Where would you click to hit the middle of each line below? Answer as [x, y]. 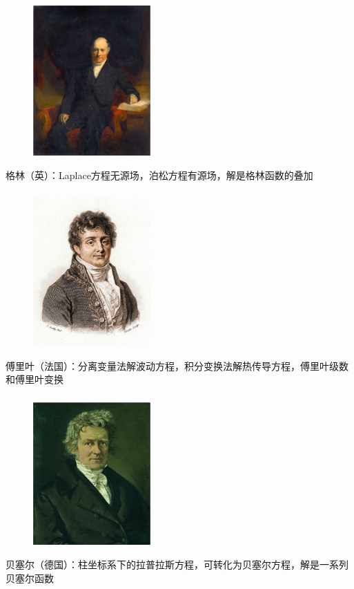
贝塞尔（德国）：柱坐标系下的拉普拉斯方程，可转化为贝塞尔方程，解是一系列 [177, 564]
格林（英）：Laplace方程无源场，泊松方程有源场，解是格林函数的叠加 [159, 175]
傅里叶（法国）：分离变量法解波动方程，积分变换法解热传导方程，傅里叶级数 [177, 365]
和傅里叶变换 [35, 379]
